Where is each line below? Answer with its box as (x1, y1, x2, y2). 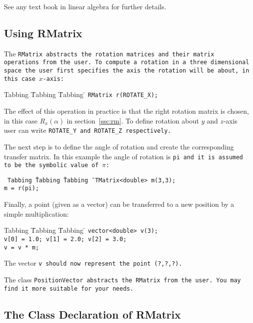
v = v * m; (4, 244, 39, 251)
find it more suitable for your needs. (4, 285, 134, 292)
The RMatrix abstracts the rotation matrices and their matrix (4, 48, 214, 58)
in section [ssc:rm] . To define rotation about (67, 115, 199, 125)
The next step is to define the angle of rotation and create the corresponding (4, 141, 234, 151)
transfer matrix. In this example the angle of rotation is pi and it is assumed (4, 151, 243, 161)
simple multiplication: (4, 208, 69, 219)
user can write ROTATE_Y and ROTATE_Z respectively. (4, 125, 171, 135)
